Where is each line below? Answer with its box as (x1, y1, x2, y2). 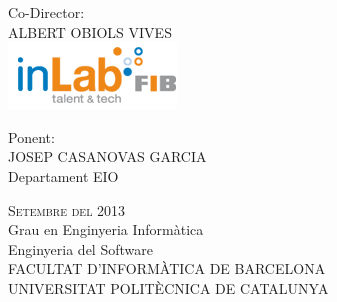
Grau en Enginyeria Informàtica (8, 219, 204, 240)
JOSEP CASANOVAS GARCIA (8, 146, 207, 167)
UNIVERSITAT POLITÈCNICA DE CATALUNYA (8, 277, 329, 298)
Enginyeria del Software (8, 238, 153, 259)
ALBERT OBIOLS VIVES (8, 21, 172, 42)
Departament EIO (8, 165, 119, 186)
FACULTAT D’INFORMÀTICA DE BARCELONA (8, 258, 326, 279)
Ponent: (8, 126, 55, 147)
